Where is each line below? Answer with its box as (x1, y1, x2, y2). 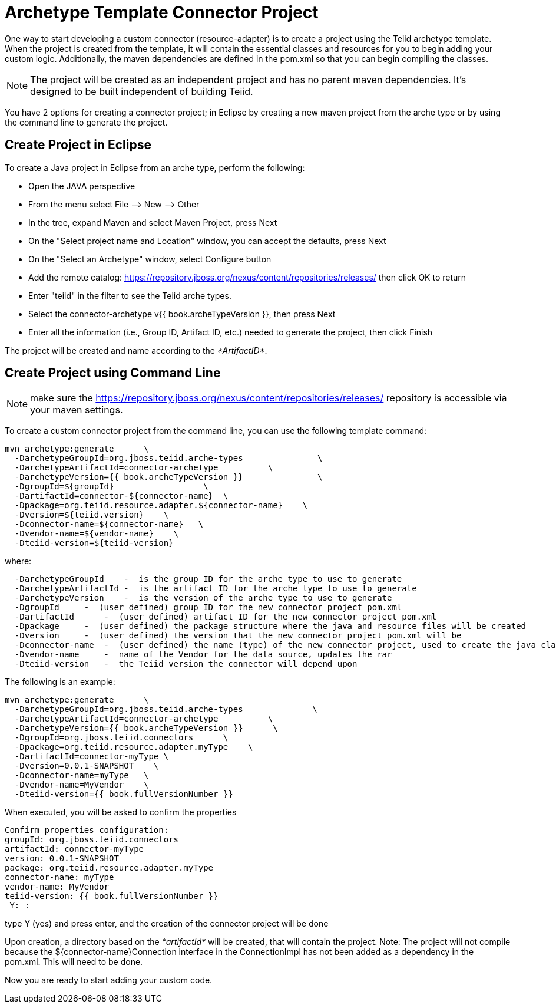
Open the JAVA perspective (28, 180, 135, 191)
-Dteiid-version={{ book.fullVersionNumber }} (14, 789, 233, 799)
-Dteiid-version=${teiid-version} (14, 538, 174, 548)
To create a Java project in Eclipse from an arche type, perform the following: (5, 162, 305, 173)
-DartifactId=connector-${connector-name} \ (14, 491, 229, 501)
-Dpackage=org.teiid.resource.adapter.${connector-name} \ (14, 500, 308, 510)
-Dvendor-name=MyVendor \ (14, 780, 149, 790)
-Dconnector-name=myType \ (14, 770, 149, 780)
